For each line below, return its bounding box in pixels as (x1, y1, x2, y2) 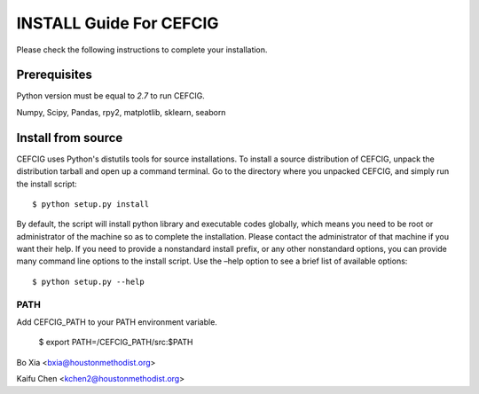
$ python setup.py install (32, 199, 150, 209)
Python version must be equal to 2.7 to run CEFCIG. (16, 91, 206, 101)
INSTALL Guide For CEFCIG (16, 13, 219, 33)
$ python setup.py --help (32, 276, 145, 287)
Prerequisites (16, 67, 92, 83)
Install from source (16, 130, 123, 146)
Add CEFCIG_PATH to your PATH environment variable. (16, 317, 217, 327)
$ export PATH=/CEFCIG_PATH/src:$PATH (38, 337, 193, 348)
